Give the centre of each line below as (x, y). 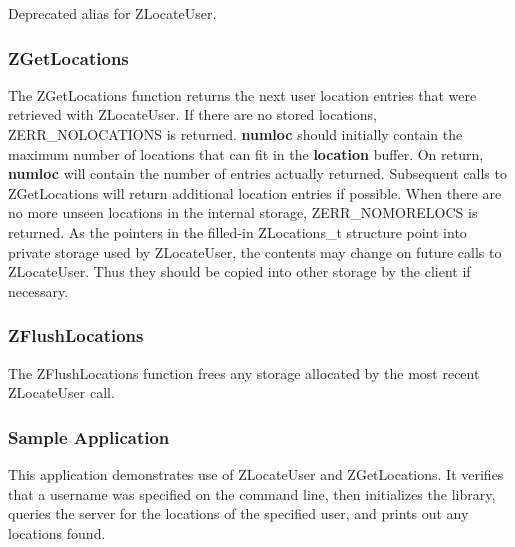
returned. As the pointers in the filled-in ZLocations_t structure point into (237, 231)
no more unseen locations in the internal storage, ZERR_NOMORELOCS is (243, 212)
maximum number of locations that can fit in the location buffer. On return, (246, 153)
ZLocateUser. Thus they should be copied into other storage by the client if (239, 271)
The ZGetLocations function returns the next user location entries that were (242, 94)
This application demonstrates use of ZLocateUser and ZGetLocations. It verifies (256, 473)
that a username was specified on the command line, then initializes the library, (252, 493)
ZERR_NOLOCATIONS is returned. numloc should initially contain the (235, 134)
